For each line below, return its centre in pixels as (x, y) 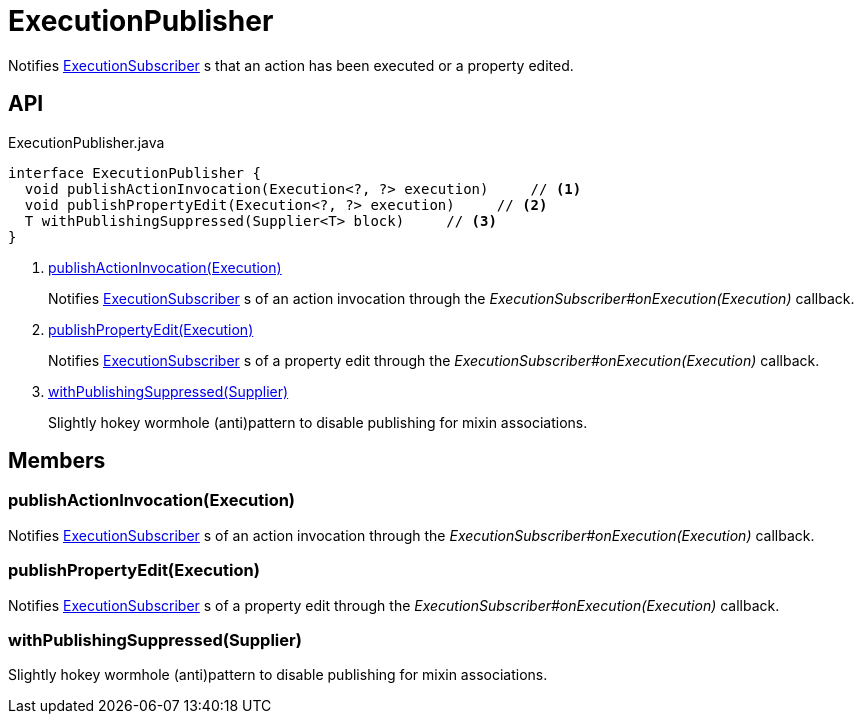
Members (57, 461)
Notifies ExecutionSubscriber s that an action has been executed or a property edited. (291, 65)
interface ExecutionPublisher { (134, 172)
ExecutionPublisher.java (86, 142)
